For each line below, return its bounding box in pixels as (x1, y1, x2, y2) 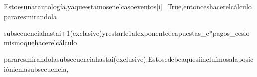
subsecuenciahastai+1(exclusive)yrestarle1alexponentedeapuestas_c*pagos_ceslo (4, 28, 250, 38)
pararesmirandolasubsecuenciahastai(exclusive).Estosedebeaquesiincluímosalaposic (4, 54, 254, 64)
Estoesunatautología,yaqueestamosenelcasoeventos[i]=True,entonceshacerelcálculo (4, 1, 252, 11)
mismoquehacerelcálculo (4, 37, 77, 47)
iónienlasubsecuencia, (4, 63, 69, 74)
